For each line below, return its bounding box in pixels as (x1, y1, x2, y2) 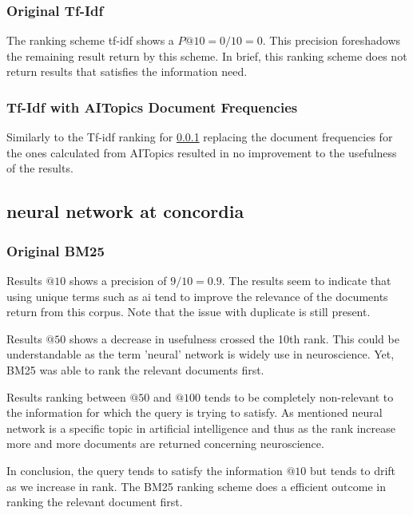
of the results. (6, 160, 73, 176)
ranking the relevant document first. (6, 493, 183, 510)
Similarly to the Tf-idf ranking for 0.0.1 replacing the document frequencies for (6, 129, 393, 145)
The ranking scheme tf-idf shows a (6, 32, 174, 49)
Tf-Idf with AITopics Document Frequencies (6, 97, 298, 117)
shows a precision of (69, 272, 167, 288)
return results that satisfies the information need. (6, 63, 248, 80)
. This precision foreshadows (262, 32, 401, 49)
